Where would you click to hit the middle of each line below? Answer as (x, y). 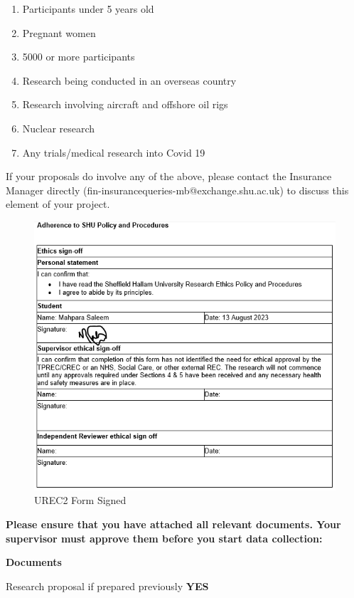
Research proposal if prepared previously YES (107, 586)
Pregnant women (59, 32)
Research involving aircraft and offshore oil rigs (125, 104)
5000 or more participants (79, 57)
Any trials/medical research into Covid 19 (114, 152)
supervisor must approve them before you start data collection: (164, 538)
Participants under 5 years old (88, 9)
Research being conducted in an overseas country (129, 80)
